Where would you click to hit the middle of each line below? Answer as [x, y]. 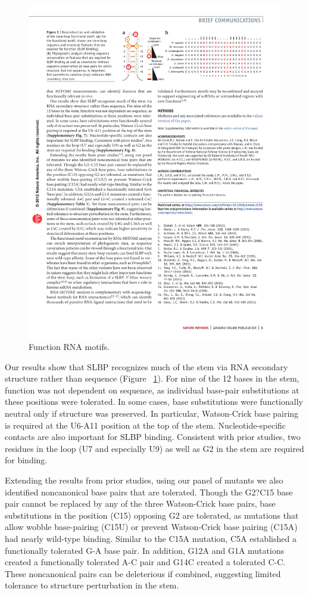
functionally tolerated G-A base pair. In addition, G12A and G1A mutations [145, 550]
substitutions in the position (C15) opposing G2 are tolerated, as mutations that [152, 515]
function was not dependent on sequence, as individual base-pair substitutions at [152, 390]
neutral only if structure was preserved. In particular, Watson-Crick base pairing [152, 413]
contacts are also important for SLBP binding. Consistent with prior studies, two [153, 437]
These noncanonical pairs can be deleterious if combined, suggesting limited [143, 573]
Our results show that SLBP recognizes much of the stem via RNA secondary [146, 366]
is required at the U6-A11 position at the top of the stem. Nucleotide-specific [146, 425]
